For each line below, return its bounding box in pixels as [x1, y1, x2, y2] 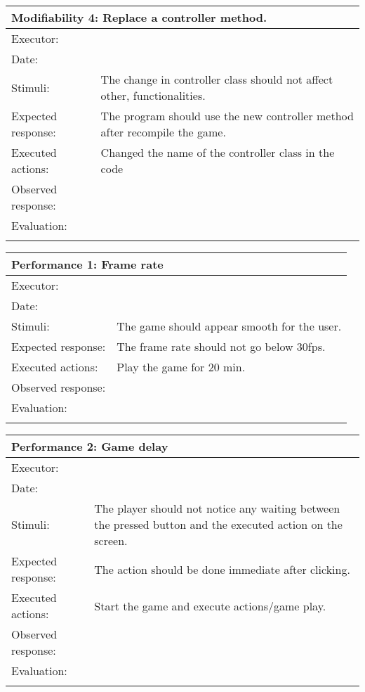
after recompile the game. [100, 124, 226, 140]
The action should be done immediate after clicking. [94, 560, 350, 577]
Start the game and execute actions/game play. [94, 597, 326, 614]
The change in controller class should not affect [100, 71, 333, 87]
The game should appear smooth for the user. [117, 318, 342, 334]
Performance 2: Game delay [11, 438, 168, 454]
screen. [94, 532, 128, 549]
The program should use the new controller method [100, 108, 354, 124]
